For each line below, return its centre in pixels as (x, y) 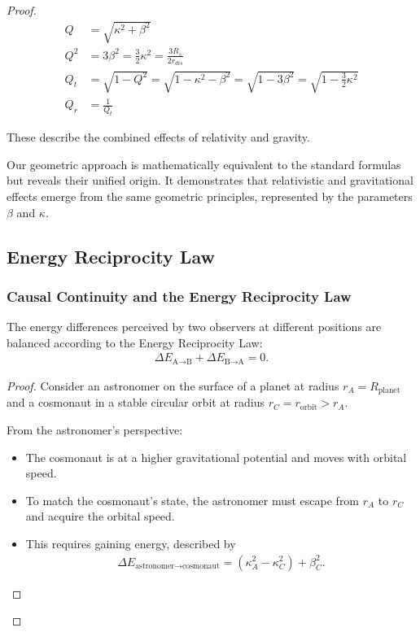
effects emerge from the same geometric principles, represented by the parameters (210, 196)
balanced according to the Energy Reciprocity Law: (135, 342)
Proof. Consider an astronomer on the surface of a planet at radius (173, 385)
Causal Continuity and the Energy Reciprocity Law (179, 296)
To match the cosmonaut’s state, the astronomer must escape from (192, 500)
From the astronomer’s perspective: (95, 429)
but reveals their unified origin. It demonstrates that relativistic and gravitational (210, 180)
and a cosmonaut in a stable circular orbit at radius (136, 402)
